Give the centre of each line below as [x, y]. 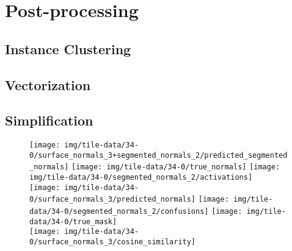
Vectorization [48, 84]
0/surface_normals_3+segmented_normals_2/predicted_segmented [159, 155]
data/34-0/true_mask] [73, 221]
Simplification [49, 120]
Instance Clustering [68, 48]
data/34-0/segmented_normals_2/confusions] [119, 212]
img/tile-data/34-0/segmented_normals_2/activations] [141, 178]
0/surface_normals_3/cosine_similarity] [113, 242]
